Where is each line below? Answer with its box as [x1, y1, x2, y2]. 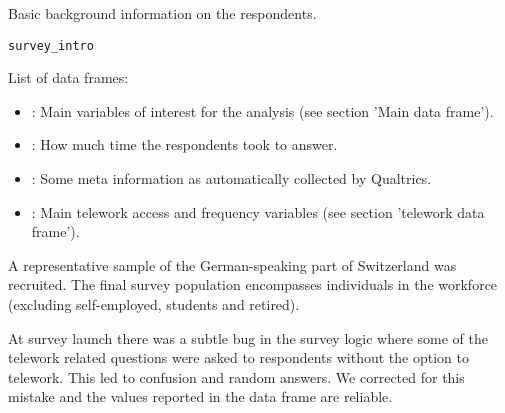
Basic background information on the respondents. [8, 3, 317, 23]
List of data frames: [8, 67, 129, 88]
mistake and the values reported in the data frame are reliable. [8, 386, 393, 407]
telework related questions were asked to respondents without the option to [8, 347, 469, 368]
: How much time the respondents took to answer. [31, 134, 338, 155]
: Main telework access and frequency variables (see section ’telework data [31, 201, 485, 222]
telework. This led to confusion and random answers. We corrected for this [8, 366, 465, 387]
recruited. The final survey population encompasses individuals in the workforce [8, 274, 498, 295]
